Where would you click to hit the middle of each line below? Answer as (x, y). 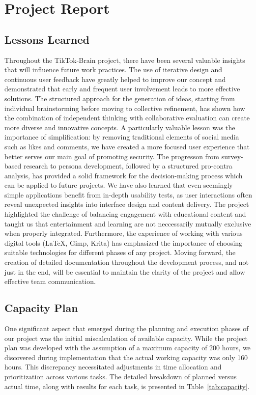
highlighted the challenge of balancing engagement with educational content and (125, 214)
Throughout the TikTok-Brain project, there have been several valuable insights (125, 60)
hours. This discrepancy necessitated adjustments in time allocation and (113, 367)
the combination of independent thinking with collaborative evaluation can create (127, 118)
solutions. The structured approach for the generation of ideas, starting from (120, 98)
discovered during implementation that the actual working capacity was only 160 (126, 357)
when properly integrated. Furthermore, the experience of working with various (124, 233)
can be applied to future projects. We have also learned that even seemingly (119, 185)
